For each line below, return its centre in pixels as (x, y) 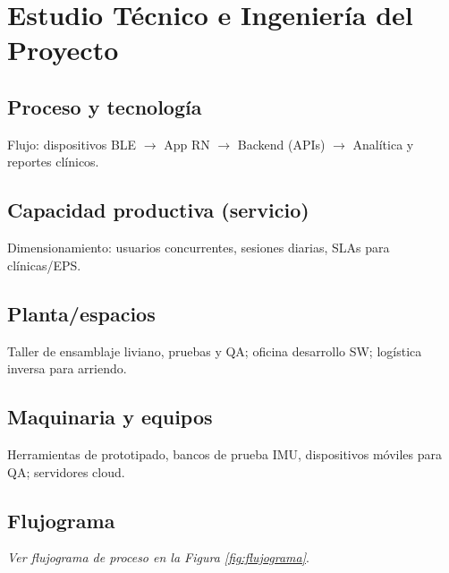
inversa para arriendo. (67, 368)
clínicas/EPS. (44, 265)
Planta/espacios (81, 313)
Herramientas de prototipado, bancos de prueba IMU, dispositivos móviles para (225, 453)
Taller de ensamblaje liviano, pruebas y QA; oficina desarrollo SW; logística (215, 351)
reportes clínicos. (53, 162)
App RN (187, 144)
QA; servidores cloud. (66, 471)
